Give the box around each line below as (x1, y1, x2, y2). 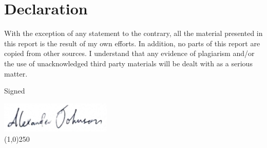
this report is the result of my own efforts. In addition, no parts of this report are (4, 38, 260, 48)
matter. (4, 68, 28, 79)
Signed (4, 85, 25, 96)
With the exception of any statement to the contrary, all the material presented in (4, 28, 263, 39)
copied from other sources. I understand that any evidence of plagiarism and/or (4, 48, 255, 59)
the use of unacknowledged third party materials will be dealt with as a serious (4, 58, 253, 68)
